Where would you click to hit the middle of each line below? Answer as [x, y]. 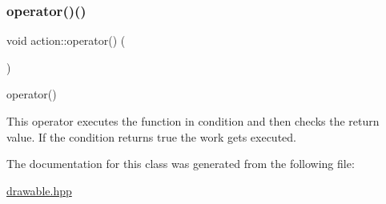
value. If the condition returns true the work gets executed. [151, 136]
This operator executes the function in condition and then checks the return [193, 121]
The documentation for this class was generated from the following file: [181, 164]
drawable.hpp [39, 190]
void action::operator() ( [66, 40]
